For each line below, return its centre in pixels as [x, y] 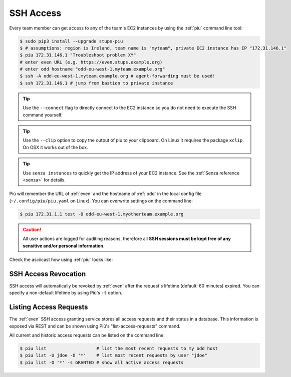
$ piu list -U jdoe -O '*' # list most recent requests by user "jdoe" [114, 355]
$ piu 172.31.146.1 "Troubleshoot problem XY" [78, 55]
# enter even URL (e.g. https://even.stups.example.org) [91, 62]
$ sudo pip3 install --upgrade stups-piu [71, 41]
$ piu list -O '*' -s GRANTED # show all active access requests [102, 362]
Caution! [32, 229]
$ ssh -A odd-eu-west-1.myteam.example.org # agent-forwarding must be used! [117, 76]
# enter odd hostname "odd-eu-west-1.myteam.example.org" [92, 69]
